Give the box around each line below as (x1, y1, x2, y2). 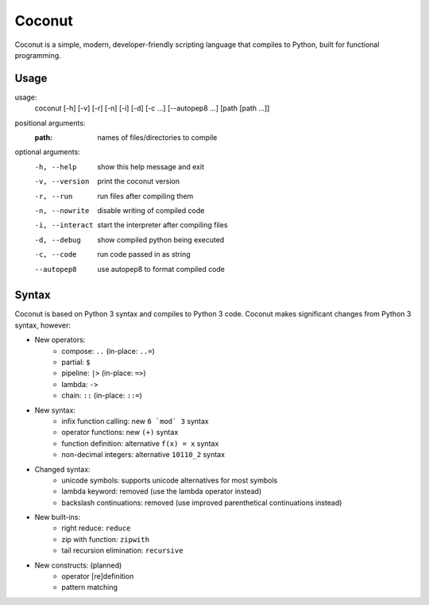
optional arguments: (14, 147, 81, 157)
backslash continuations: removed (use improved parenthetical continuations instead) (61, 498, 342, 507)
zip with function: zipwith (61, 534, 150, 544)
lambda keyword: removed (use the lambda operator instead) (61, 487, 262, 496)
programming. (14, 50, 61, 60)
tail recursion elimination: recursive (61, 545, 184, 556)
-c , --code (34, 250, 77, 259)
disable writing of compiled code (97, 205, 205, 215)
